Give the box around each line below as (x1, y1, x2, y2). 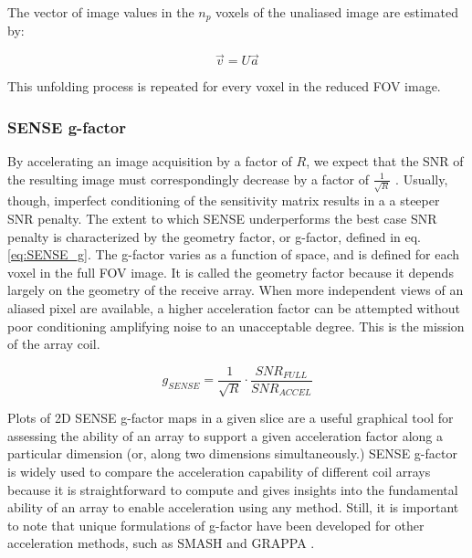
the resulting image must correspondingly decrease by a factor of (7, 169, 369, 188)
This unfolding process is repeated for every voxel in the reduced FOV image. (7, 77, 441, 96)
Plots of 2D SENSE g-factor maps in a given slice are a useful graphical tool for (7, 408, 454, 427)
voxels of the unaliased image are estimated (215, 3, 458, 21)
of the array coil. (7, 334, 100, 353)
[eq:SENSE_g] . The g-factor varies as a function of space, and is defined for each (7, 245, 460, 264)
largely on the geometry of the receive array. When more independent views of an (7, 280, 464, 300)
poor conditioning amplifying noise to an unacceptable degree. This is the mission (7, 316, 465, 335)
